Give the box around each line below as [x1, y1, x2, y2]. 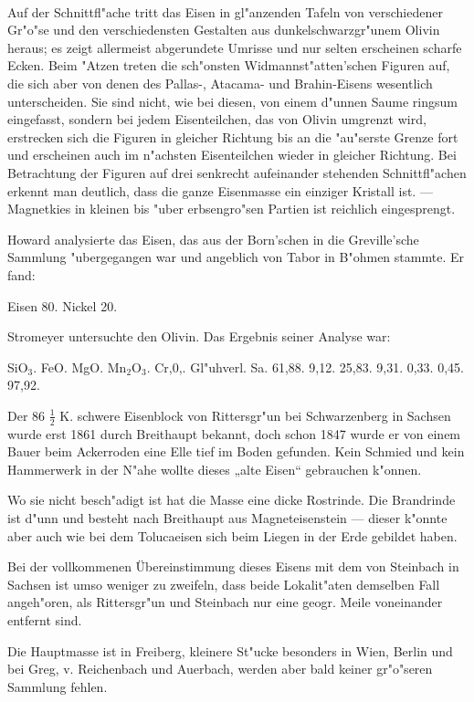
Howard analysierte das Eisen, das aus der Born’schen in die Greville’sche [7, 229, 419, 248]
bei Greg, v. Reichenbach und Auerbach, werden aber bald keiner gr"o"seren [7, 659, 433, 678]
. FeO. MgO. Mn [33, 357, 127, 376]
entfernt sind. [7, 611, 82, 630]
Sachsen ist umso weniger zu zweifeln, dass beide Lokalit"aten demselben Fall [7, 574, 440, 593]
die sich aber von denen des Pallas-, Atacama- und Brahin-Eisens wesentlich [7, 73, 433, 92]
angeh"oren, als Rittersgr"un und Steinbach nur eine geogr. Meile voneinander [7, 592, 443, 612]
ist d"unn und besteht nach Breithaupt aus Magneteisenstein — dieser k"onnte [7, 508, 448, 528]
